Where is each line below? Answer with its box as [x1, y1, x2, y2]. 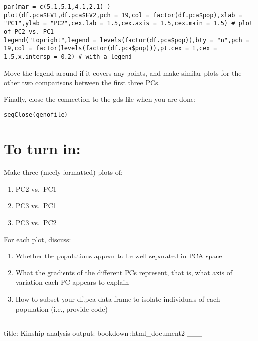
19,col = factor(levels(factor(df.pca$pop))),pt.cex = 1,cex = [4, 45, 217, 52]
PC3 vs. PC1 [15, 200, 57, 211]
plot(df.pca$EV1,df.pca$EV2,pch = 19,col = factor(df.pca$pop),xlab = [4, 11, 242, 19]
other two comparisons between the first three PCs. [4, 77, 160, 87]
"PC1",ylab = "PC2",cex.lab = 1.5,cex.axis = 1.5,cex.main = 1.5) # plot [4, 20, 253, 27]
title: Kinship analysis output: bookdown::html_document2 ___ [4, 328, 203, 338]
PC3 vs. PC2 [15, 217, 57, 227]
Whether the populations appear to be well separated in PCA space [15, 251, 222, 261]
